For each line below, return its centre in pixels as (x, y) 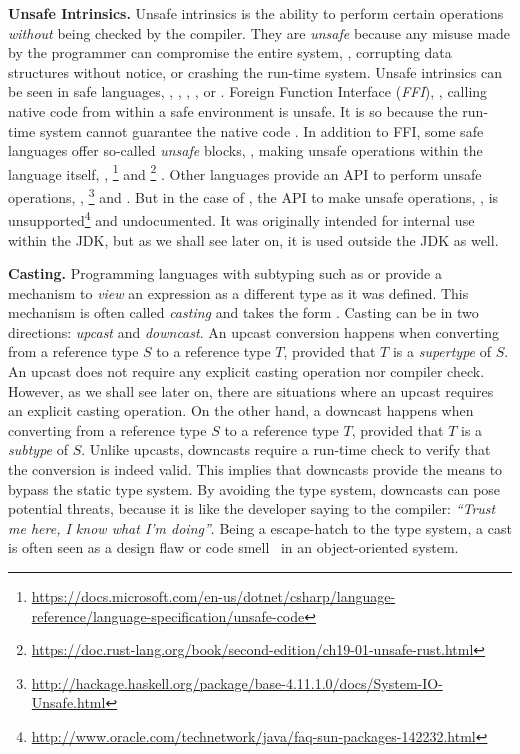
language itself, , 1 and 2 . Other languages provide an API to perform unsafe (245, 172)
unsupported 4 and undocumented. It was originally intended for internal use (241, 218)
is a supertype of (441, 351)
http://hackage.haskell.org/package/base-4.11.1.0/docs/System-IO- (237, 682)
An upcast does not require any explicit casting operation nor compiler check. (246, 371)
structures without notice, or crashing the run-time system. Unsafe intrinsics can (255, 71)
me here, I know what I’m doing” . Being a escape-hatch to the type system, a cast (260, 527)
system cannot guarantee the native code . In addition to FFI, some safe (261, 130)
